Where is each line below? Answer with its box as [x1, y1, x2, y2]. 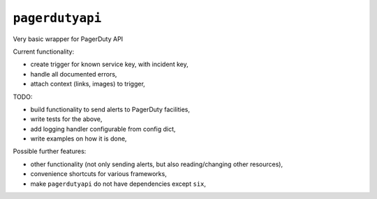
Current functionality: [13, 47, 75, 56]
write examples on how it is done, [30, 134, 127, 143]
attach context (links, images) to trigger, [30, 80, 146, 88]
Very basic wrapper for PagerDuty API [13, 35, 124, 43]
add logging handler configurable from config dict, [30, 125, 176, 133]
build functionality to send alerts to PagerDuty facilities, [30, 105, 190, 113]
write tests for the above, [30, 115, 103, 123]
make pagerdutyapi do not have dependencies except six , [30, 180, 206, 188]
